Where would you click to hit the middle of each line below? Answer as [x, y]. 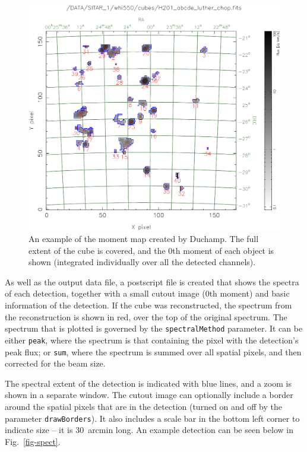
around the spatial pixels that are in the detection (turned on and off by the [143, 407]
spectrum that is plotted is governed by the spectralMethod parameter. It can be [154, 328]
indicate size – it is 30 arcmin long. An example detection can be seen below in [149, 430]
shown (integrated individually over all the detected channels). [142, 262]
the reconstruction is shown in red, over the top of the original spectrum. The [146, 316]
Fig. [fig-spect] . [33, 441]
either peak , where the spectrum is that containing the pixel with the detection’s [152, 340]
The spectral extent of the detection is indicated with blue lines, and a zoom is [148, 383]
